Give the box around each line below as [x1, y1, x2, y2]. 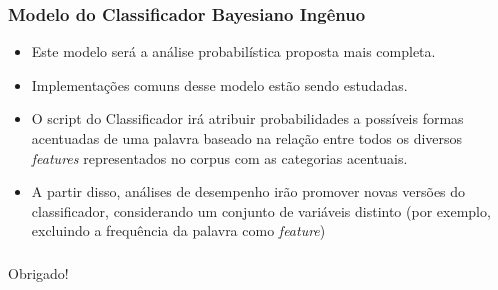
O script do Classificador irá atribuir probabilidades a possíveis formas [31, 108, 464, 129]
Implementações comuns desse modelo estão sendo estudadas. [31, 74, 408, 95]
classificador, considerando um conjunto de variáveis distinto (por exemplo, [31, 200, 491, 221]
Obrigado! [8, 262, 69, 283]
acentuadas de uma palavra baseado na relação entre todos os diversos [31, 128, 463, 148]
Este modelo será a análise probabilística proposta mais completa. [31, 41, 436, 62]
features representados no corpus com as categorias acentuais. [31, 147, 408, 168]
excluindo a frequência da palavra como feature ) [31, 220, 326, 241]
